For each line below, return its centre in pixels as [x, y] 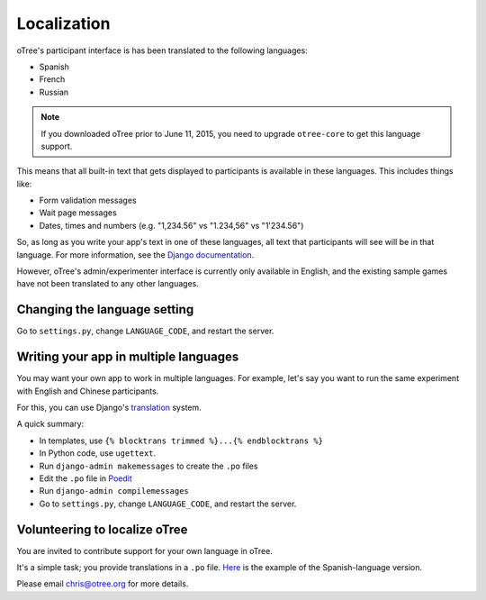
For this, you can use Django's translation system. [109, 407]
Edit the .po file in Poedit [85, 478]
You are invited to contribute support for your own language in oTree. [145, 550]
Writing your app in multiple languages [128, 357]
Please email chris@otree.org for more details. [103, 584]
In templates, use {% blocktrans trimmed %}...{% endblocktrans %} [181, 441]
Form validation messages [88, 200]
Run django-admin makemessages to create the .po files [148, 466]
